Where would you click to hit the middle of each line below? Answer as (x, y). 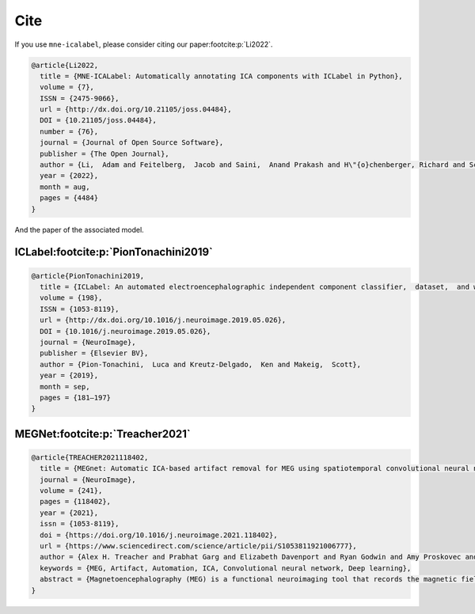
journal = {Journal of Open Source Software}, (132, 143)
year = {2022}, (69, 176)
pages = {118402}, (75, 502)
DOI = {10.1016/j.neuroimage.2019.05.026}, (125, 331)
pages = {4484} (69, 198)
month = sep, (65, 387)
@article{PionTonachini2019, (88, 276)
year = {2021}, (69, 513)
